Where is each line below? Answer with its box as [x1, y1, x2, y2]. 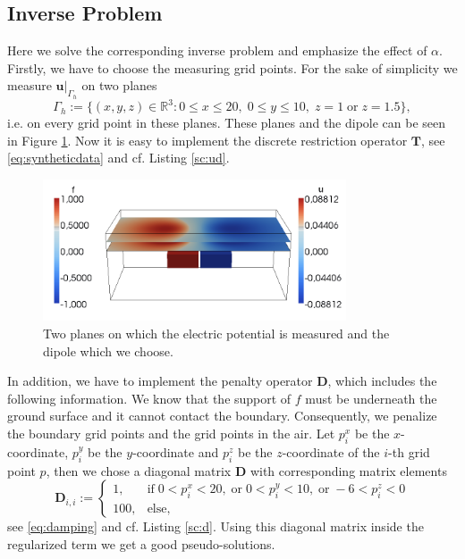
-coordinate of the [282, 442, 380, 461]
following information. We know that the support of [7, 388, 292, 407]
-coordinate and [132, 442, 219, 461]
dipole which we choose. [43, 341, 173, 360]
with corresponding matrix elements [249, 461, 447, 480]
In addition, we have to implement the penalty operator [7, 371, 313, 390]
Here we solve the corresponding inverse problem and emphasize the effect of [7, 41, 427, 60]
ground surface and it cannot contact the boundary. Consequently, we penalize [7, 406, 437, 425]
